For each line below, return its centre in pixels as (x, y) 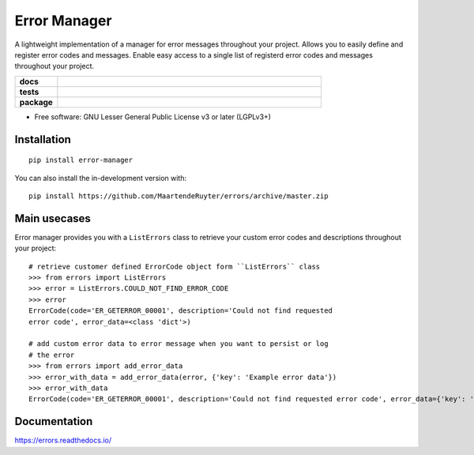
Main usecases (53, 218)
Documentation (54, 421)
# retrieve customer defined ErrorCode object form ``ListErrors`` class (175, 266)
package (36, 102)
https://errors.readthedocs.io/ (63, 440)
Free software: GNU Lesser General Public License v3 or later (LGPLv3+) (153, 117)
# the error (52, 355)
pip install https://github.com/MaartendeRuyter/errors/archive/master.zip (179, 196)
